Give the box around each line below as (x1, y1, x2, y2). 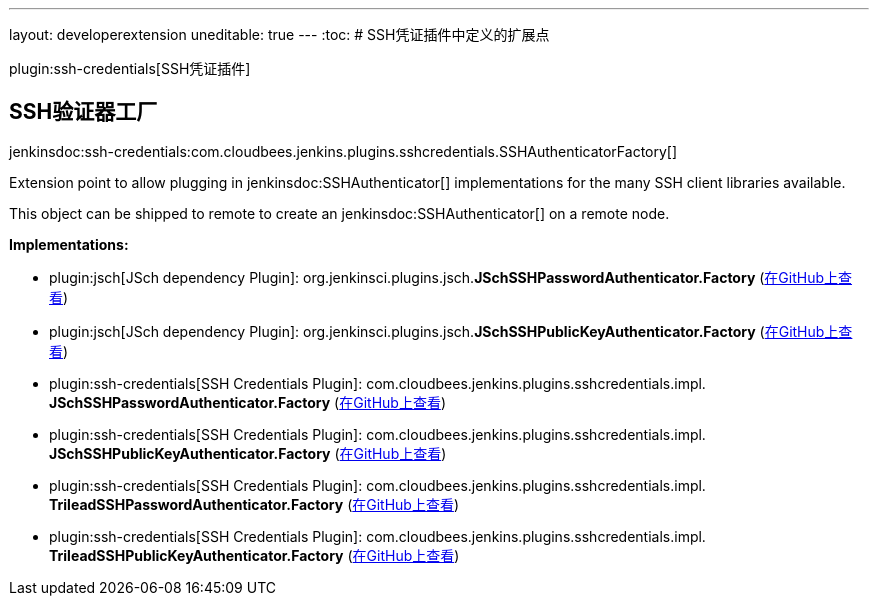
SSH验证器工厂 (9, 99, 158, 125)
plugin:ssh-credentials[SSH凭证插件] (9, 60, 251, 77)
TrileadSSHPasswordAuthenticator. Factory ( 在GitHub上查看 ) (49, 495, 460, 513)
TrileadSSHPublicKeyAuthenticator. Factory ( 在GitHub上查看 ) (49, 546, 460, 564)
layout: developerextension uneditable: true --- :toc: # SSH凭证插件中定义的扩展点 (9, 26, 550, 43)
